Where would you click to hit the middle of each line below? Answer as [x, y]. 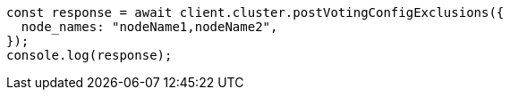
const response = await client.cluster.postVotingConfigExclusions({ [255, 12]
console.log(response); [89, 55]
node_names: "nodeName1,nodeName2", [149, 27]
